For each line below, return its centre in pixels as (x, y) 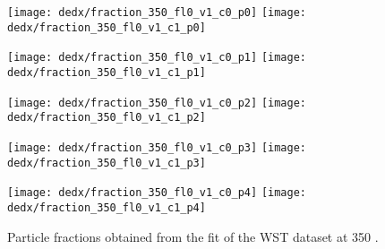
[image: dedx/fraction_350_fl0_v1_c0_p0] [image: (157, 13)
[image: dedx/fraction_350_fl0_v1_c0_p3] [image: (157, 147)
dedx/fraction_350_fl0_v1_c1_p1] (107, 72)
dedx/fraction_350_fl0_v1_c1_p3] (107, 163)
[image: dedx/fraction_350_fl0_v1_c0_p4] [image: (157, 193)
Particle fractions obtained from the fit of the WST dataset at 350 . (193, 236)
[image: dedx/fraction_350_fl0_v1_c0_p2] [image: (157, 103)
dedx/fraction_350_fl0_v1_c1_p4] (107, 207)
